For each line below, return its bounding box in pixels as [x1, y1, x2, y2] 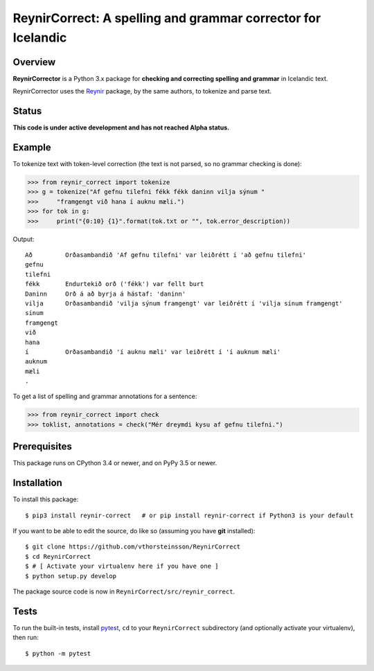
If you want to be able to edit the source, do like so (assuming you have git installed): [12, 527, 256, 535]
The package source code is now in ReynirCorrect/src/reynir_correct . [12, 587, 235, 596]
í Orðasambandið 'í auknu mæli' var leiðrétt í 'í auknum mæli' [25, 348, 281, 356]
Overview [12, 56, 56, 68]
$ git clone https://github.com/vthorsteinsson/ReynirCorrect [25, 543, 241, 551]
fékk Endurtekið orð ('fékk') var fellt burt [25, 280, 204, 288]
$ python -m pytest [25, 650, 91, 657]
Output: [12, 235, 35, 243]
